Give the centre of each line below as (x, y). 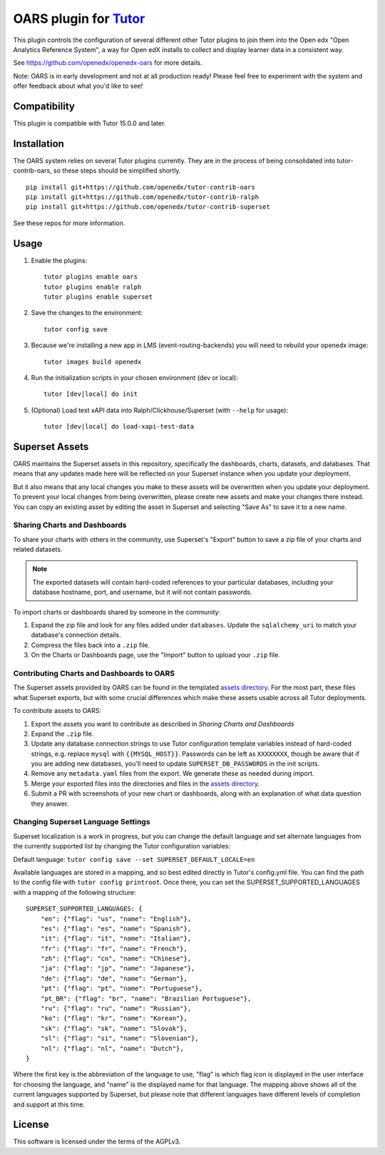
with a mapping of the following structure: (75, 892)
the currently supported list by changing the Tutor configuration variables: (122, 846)
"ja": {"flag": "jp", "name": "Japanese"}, (118, 969)
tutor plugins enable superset (98, 297)
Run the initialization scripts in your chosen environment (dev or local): (134, 377)
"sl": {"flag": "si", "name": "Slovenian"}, (119, 1038)
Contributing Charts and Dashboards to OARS (94, 673)
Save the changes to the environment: (87, 313)
